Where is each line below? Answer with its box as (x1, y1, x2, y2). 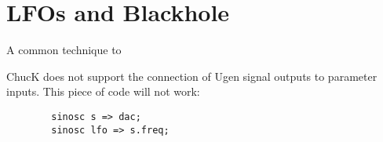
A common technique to (6, 42, 122, 58)
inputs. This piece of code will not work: (6, 83, 200, 100)
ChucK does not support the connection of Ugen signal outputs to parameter (6, 67, 378, 84)
